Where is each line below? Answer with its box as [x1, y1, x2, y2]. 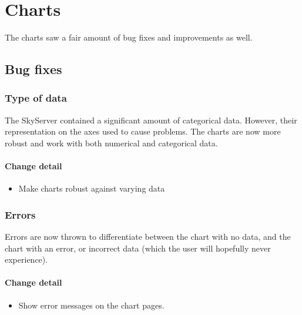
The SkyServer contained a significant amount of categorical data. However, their [5, 113, 297, 126]
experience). [5, 253, 48, 266]
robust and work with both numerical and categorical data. [5, 136, 218, 149]
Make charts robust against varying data [18, 182, 165, 195]
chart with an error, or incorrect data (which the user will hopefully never [5, 242, 271, 254]
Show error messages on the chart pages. [18, 299, 165, 311]
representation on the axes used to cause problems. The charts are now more [5, 125, 281, 138]
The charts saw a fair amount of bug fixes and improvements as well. [5, 31, 253, 43]
